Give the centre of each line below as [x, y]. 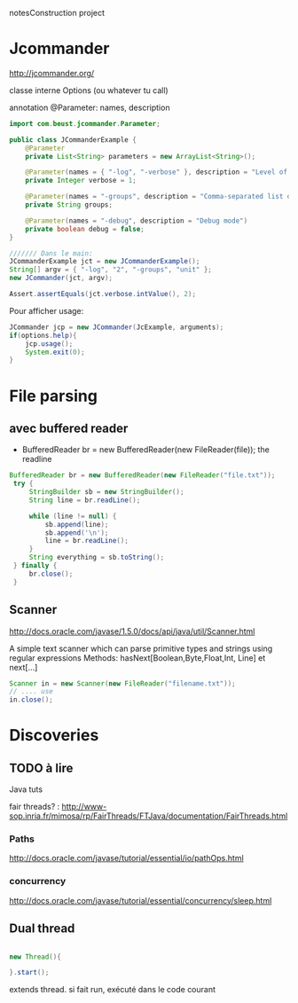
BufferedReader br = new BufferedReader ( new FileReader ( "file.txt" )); [142, 475]
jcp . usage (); [49, 344]
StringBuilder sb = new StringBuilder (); [106, 492]
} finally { [35, 566]
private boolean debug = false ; [85, 229]
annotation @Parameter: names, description [90, 107]
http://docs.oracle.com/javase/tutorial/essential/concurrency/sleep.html [141, 900]
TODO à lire [41, 768]
